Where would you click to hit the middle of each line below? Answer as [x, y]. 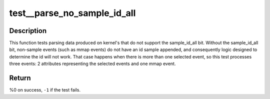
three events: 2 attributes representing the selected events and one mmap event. [92, 64]
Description [28, 31]
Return [20, 78]
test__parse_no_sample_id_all [72, 13]
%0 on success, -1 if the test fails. [45, 90]
